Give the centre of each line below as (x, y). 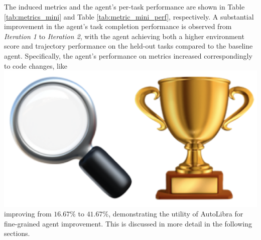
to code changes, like (36, 65)
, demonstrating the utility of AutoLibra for (176, 214)
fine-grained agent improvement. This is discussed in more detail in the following (128, 223)
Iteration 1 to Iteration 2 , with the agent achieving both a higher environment (124, 36)
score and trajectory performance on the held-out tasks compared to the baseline (128, 46)
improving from (28, 214)
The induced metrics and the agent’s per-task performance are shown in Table (124, 7)
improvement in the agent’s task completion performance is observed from (118, 26)
